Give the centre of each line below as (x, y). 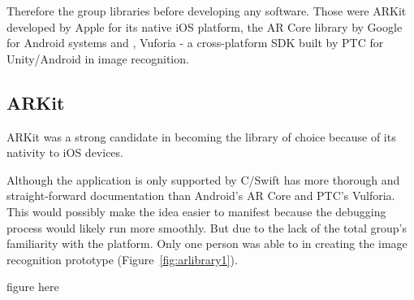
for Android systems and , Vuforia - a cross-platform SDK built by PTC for (195, 43)
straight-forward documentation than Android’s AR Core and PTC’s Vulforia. (201, 196)
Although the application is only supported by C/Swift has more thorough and (203, 179)
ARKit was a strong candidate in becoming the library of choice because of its (201, 136)
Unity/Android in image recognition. (98, 58)
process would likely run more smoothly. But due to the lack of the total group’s (207, 227)
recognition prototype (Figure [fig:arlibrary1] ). (122, 259)
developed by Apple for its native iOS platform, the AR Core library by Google (205, 26)
